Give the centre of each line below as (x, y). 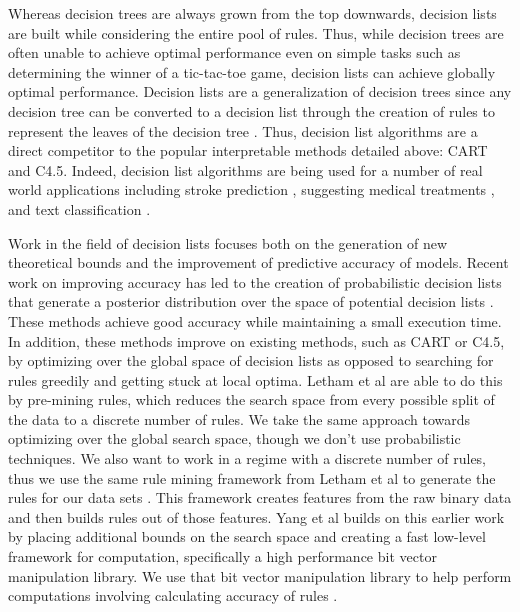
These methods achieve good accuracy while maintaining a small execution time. (255, 320)
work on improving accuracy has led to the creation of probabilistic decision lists (255, 281)
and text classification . (79, 208)
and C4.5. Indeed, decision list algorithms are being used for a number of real (245, 169)
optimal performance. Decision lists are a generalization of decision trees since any (260, 91)
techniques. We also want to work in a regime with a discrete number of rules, (247, 458)
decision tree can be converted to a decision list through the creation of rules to (251, 110)
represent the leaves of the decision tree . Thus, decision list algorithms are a (243, 130)
